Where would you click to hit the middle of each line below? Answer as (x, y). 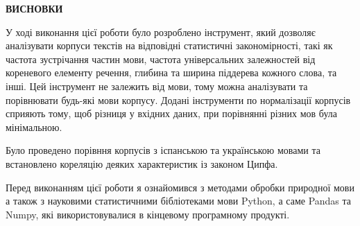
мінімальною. (34, 127)
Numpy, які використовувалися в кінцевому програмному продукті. (148, 214)
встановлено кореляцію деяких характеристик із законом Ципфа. (142, 163)
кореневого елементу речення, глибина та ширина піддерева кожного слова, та (171, 72)
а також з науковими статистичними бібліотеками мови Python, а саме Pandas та (179, 201)
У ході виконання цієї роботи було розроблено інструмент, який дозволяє (161, 32)
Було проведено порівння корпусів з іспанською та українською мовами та (163, 150)
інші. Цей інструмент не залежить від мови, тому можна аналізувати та (157, 86)
